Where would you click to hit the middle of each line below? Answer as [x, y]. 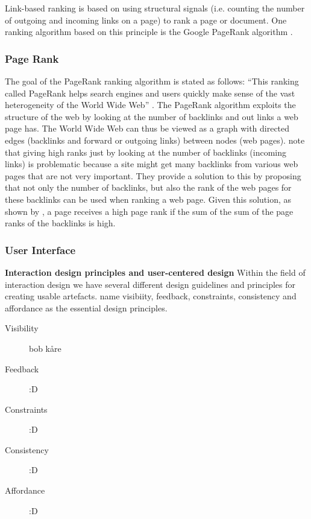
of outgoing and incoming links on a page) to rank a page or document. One [146, 20]
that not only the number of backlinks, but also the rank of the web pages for [148, 187]
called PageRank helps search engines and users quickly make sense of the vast [150, 93]
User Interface [40, 250]
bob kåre [45, 348]
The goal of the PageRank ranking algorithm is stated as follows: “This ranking [152, 81]
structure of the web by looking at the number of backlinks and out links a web [152, 116]
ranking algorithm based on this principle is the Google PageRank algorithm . [149, 32]
